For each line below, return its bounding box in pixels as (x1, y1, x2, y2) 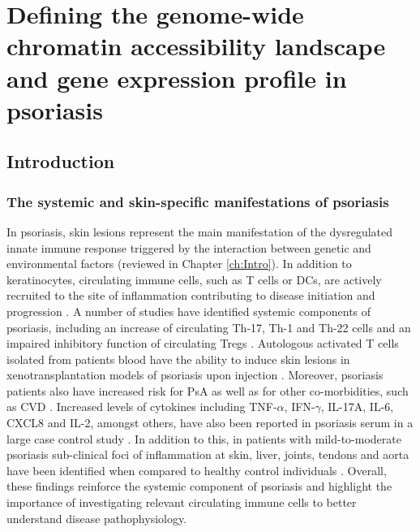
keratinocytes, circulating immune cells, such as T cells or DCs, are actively (6, 270, 382, 288)
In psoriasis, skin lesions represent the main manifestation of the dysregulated (6, 223, 393, 240)
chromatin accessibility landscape (6, 29, 386, 63)
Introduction (6, 149, 115, 174)
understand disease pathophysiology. (6, 509, 187, 526)
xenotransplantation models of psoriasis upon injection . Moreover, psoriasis (6, 366, 384, 383)
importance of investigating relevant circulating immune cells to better (6, 494, 357, 511)
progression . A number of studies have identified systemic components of (6, 302, 371, 319)
